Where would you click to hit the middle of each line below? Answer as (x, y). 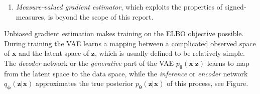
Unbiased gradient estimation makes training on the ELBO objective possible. (124, 33)
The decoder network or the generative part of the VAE (89, 63)
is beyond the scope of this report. (101, 16)
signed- (235, 7)
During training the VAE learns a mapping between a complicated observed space (130, 43)
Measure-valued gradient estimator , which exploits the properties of (119, 7)
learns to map (228, 63)
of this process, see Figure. (208, 83)
